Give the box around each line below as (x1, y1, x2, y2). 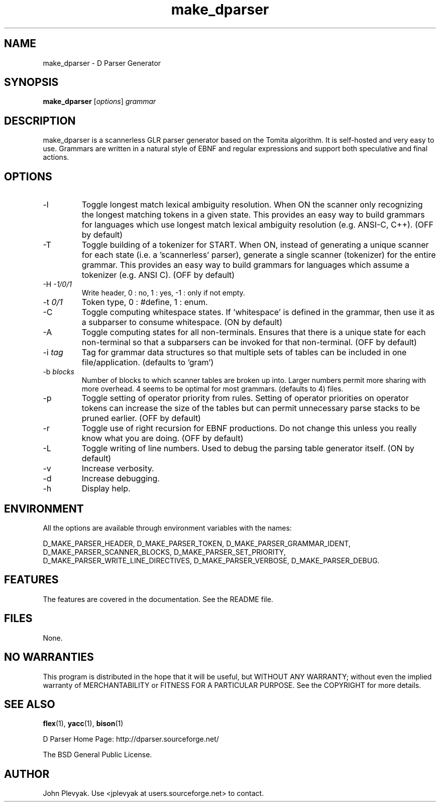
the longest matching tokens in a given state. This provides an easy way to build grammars (81, 210, 425, 220)
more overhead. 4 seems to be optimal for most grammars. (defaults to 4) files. (81, 384, 344, 393)
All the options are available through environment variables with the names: (43, 523, 292, 532)
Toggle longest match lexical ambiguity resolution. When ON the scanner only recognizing (81, 199, 423, 210)
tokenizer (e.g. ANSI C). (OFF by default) (81, 270, 235, 280)
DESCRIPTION (4, 114, 76, 127)
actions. (43, 153, 69, 162)
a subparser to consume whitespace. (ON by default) (81, 317, 283, 328)
